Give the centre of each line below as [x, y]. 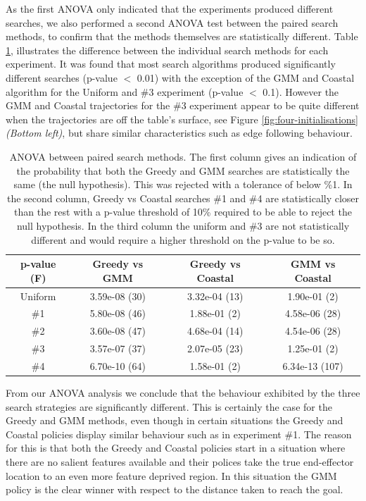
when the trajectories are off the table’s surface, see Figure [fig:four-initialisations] [182, 119]
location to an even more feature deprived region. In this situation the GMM [171, 475]
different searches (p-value [62, 77]
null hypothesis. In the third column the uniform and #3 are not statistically [183, 225]
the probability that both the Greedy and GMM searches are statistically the [183, 170]
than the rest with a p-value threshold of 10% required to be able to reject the [183, 212]
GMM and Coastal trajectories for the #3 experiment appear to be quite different [183, 105]
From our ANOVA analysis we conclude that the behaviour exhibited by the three [183, 392]
